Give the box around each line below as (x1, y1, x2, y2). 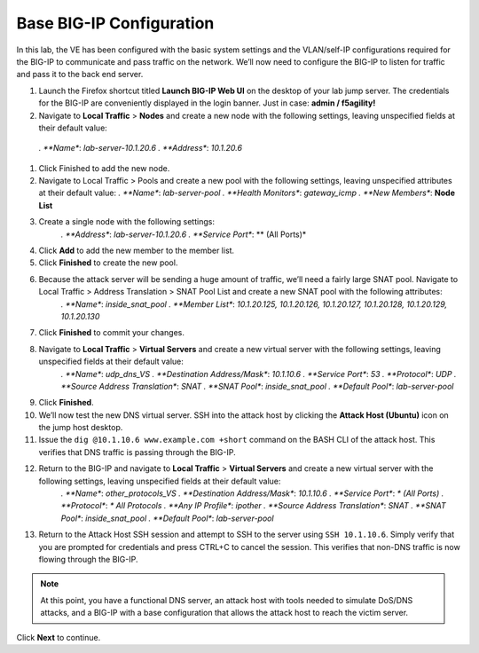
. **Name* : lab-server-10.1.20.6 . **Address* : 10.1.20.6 (38, 143, 243, 153)
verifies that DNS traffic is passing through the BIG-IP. (38, 446, 236, 457)
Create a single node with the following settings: (38, 216, 215, 227)
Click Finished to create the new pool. (38, 257, 178, 268)
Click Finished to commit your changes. (38, 327, 185, 338)
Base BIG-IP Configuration (16, 13, 215, 33)
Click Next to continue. (16, 632, 101, 642)
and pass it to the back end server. (16, 69, 144, 80)
